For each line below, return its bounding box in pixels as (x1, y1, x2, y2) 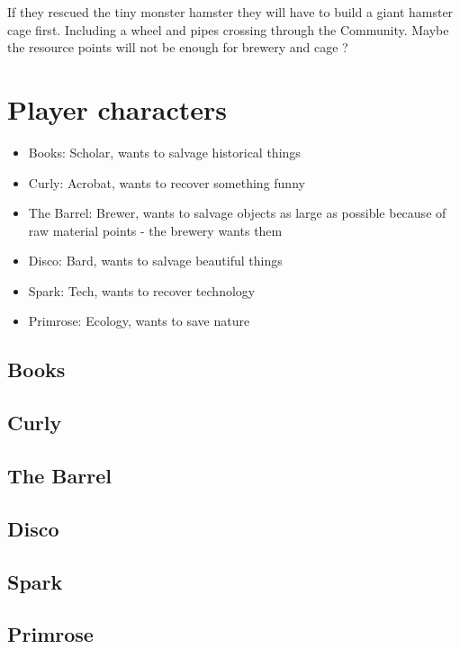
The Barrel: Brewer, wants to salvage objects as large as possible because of (28, 203, 446, 222)
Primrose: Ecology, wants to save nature (28, 311, 250, 330)
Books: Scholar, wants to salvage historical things (28, 142, 301, 161)
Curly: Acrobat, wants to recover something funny (28, 173, 305, 192)
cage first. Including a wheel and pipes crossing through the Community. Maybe (7, 20, 449, 39)
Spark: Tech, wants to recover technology (28, 281, 256, 300)
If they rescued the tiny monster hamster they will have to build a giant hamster (7, 3, 454, 21)
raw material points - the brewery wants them (28, 221, 283, 239)
